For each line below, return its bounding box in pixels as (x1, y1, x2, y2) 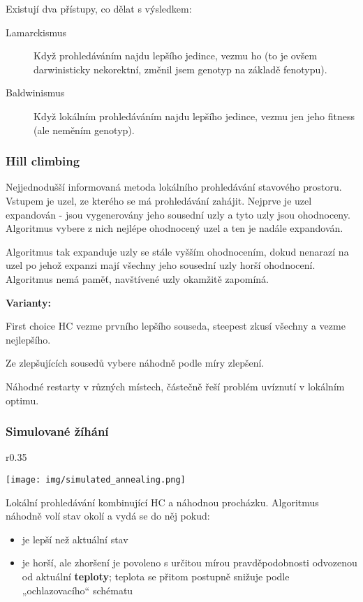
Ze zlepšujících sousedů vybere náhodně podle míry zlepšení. (6, 355, 265, 370)
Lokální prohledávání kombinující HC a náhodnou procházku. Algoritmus (6, 494, 319, 509)
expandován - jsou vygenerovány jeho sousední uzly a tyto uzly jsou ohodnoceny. (6, 207, 350, 221)
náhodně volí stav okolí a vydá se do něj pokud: (6, 508, 210, 523)
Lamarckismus (6, 24, 67, 39)
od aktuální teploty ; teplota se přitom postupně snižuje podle (22, 568, 290, 583)
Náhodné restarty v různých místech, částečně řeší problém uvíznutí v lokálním (6, 379, 345, 393)
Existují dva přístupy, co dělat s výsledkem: (6, 1, 192, 15)
